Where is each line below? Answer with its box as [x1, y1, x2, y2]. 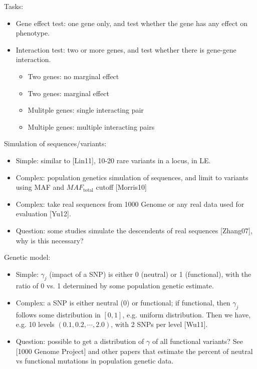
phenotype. [16, 28, 50, 38]
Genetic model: [4, 252, 51, 262]
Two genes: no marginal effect [28, 71, 119, 81]
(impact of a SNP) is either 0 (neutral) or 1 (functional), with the [49, 268, 251, 279]
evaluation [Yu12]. [16, 208, 71, 219]
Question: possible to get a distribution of [16, 336, 144, 346]
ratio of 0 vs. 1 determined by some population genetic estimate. [16, 280, 214, 291]
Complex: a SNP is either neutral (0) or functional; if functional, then [16, 297, 230, 308]
